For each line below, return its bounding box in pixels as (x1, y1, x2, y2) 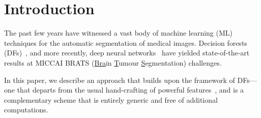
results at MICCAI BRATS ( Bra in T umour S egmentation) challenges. (4, 57, 222, 68)
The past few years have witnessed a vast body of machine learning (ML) (4, 27, 233, 38)
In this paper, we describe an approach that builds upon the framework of (4, 74, 235, 85)
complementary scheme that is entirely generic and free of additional (4, 94, 218, 105)
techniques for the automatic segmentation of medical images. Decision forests (4, 37, 247, 48)
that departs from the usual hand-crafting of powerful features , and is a (17, 84, 244, 95)
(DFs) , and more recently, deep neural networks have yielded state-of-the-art (4, 47, 250, 58)
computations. (4, 104, 48, 115)
